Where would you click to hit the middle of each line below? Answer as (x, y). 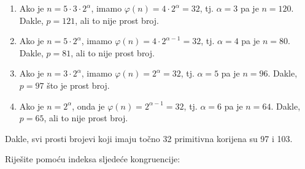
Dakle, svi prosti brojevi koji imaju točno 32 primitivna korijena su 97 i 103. (149, 138)
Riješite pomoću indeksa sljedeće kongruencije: (93, 159)
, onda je (88, 106)
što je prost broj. (78, 85)
